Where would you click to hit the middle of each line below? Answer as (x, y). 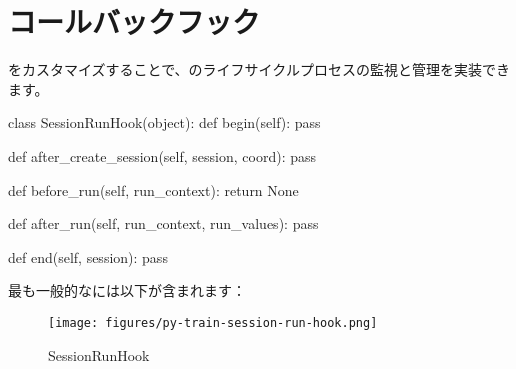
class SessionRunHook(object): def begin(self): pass (164, 122)
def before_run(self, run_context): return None (153, 189)
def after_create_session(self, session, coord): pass (162, 155)
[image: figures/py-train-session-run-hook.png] (213, 322)
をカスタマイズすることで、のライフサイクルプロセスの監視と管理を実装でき (259, 69)
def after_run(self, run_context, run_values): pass (163, 223)
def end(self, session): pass (88, 256)
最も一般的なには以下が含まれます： (127, 290)
